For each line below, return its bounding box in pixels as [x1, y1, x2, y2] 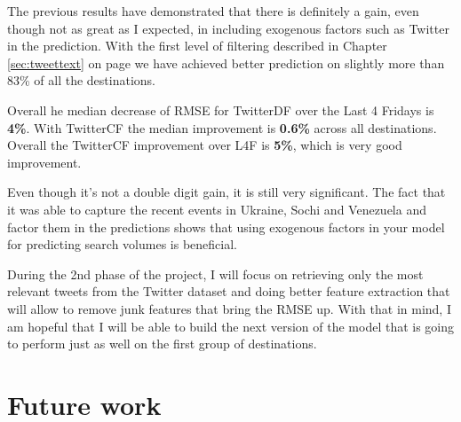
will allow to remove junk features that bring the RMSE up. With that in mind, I [7, 299, 451, 317]
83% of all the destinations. [7, 71, 155, 90]
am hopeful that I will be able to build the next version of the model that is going [7, 316, 455, 335]
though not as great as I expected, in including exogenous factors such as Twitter [7, 19, 449, 37]
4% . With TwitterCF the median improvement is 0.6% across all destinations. [7, 118, 437, 137]
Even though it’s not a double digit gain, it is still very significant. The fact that [7, 183, 446, 201]
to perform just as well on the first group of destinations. [7, 334, 317, 353]
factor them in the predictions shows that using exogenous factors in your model [7, 217, 445, 236]
